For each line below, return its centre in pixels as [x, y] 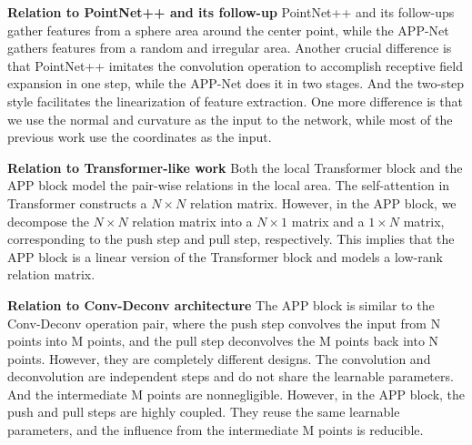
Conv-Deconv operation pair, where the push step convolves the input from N [224, 323]
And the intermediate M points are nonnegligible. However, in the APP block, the [236, 394]
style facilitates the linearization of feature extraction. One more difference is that [235, 101]
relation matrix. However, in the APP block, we [323, 202]
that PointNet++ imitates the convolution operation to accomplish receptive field [235, 65]
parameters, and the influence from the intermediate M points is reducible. [216, 430]
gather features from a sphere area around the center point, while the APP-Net [228, 30]
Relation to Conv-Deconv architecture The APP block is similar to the [221, 304]
